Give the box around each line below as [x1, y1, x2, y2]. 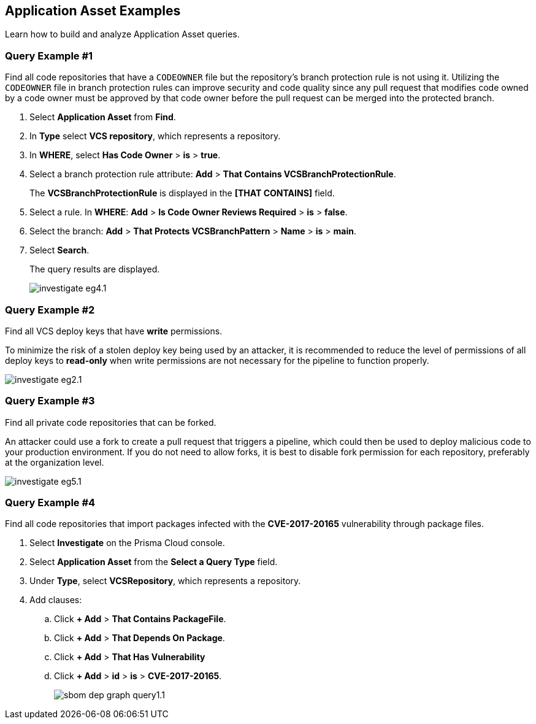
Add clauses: [29, 595, 82, 606]
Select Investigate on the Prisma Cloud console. [29, 537, 225, 549]
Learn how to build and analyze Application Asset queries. [5, 29, 240, 40]
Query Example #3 [5, 395, 95, 407]
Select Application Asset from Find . [29, 112, 176, 123]
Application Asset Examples [5, 3, 181, 18]
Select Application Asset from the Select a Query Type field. [29, 556, 278, 568]
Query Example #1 [5, 49, 93, 62]
